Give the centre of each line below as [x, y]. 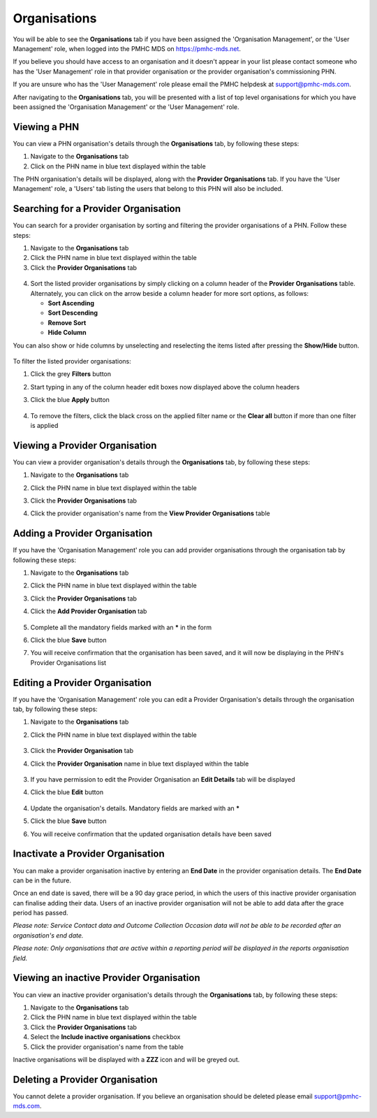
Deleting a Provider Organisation [86, 1079]
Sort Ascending [71, 303]
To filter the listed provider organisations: [72, 361]
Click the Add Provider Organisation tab [89, 611]
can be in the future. [42, 880]
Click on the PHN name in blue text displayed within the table [118, 166]
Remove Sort [67, 322]
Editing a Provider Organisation [82, 683]
